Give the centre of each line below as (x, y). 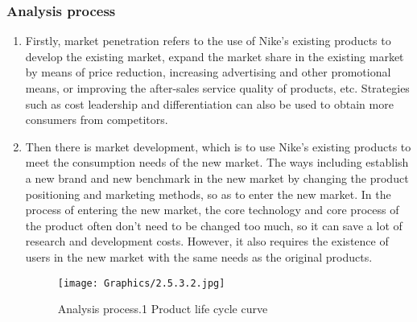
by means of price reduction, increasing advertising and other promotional (208, 72)
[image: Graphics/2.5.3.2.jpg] (141, 283)
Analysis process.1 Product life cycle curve (163, 309)
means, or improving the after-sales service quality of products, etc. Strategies (217, 88)
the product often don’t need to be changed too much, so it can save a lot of (214, 225)
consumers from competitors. (97, 120)
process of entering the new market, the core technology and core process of (212, 210)
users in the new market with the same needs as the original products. (199, 256)
